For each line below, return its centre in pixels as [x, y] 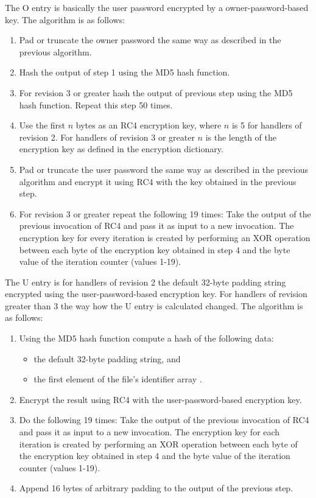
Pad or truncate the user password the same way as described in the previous [164, 169]
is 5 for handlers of [267, 125]
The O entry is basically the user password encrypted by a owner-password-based [157, 7]
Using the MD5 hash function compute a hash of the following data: [146, 338]
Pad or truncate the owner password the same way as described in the [150, 40]
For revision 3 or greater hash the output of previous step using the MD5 [156, 92]
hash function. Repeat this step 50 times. [96, 104]
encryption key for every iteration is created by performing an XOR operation [165, 237]
